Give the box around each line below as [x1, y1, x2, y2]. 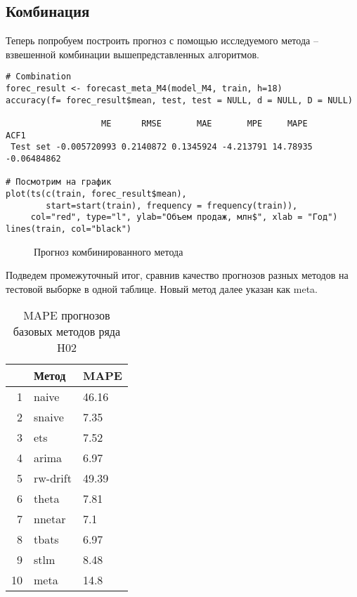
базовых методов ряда [13, 323, 121, 340]
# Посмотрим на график [6, 177, 112, 188]
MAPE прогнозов [23, 307, 110, 324]
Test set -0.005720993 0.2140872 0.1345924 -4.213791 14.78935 [11, 142, 313, 152]
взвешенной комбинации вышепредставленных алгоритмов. [6, 46, 259, 61]
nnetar [34, 511, 66, 527]
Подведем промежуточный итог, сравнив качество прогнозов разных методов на [6, 268, 349, 282]
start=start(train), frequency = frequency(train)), [46, 200, 298, 211]
